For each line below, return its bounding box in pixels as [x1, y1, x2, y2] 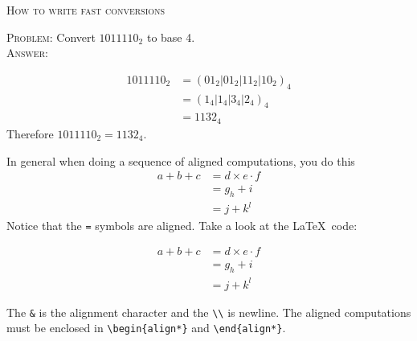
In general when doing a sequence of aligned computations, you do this [6, 152, 355, 169]
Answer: [6, 44, 48, 61]
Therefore [6, 125, 54, 142]
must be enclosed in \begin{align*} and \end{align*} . [6, 319, 286, 336]
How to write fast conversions [6, 2, 166, 18]
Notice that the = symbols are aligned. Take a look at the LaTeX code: [6, 216, 358, 233]
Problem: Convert [6, 28, 96, 45]
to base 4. [146, 28, 195, 45]
